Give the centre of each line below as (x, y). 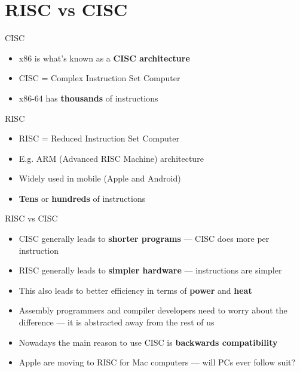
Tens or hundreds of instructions (82, 198)
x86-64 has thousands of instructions (88, 98)
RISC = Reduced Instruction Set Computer (99, 138)
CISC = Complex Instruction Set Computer (100, 78)
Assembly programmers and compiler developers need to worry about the (153, 310)
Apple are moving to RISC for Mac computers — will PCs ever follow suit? (157, 362)
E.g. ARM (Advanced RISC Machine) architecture (111, 158)
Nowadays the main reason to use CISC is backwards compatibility (148, 342)
